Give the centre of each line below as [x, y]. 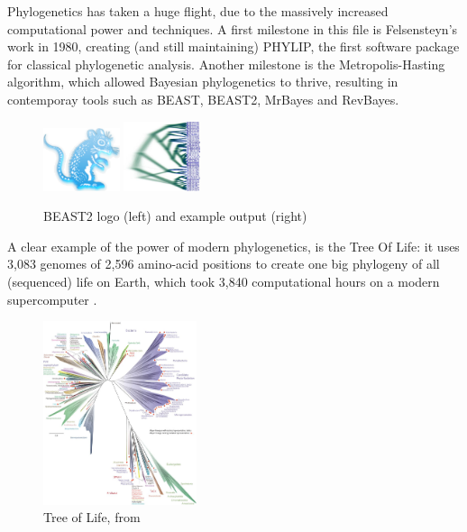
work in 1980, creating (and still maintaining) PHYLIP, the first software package [233, 46]
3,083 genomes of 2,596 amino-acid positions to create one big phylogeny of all [224, 264]
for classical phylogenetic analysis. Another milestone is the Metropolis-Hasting [226, 64]
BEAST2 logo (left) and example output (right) [175, 216]
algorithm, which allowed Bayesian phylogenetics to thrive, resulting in [203, 82]
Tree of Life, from [92, 517]
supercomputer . [52, 299]
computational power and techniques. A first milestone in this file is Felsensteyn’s [233, 28]
